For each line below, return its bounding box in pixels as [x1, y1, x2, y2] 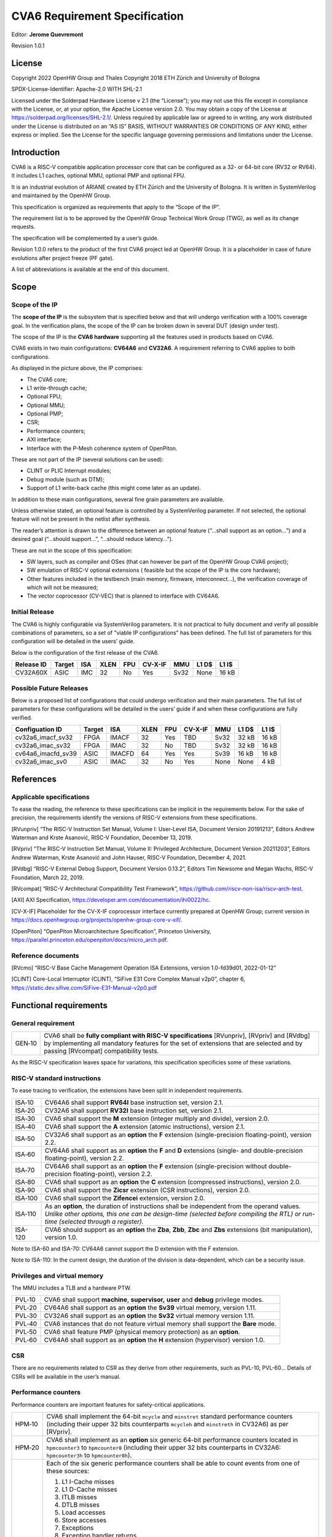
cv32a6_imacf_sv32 [15, 733, 73, 742]
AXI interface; [26, 436, 61, 443]
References [11, 773, 57, 784]
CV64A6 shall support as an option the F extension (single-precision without [44, 1162, 267, 1171]
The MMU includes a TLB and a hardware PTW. [11, 1284, 132, 1292]
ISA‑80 [15, 1177, 36, 1186]
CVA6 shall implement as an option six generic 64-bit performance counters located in [46, 1436, 298, 1444]
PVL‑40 [15, 1319, 38, 1328]
